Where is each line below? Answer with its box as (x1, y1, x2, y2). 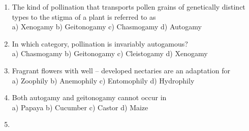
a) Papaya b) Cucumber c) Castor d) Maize (12, 102, 148, 112)
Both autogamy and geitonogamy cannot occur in (12, 92, 167, 103)
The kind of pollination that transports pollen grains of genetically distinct (12, 2, 245, 12)
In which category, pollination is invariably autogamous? (12, 38, 188, 49)
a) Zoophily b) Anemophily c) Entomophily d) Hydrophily (12, 75, 195, 85)
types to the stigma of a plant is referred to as (12, 11, 156, 22)
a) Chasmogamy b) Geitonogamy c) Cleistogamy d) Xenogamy (12, 48, 208, 59)
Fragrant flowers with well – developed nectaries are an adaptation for (12, 65, 230, 75)
